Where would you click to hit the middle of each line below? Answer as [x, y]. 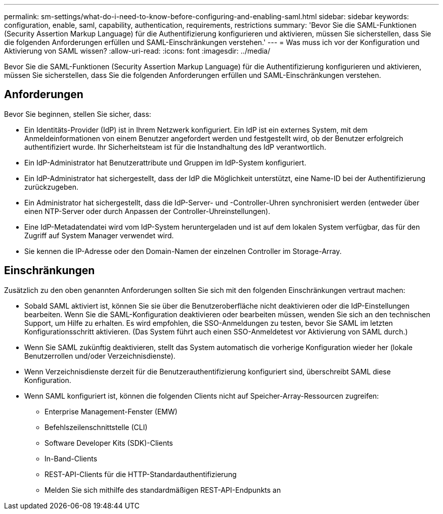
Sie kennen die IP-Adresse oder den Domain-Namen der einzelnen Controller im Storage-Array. [183, 251]
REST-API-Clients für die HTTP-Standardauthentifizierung [141, 474]
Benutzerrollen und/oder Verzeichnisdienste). [100, 356]
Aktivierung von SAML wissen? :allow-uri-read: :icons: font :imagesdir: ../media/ [137, 51]
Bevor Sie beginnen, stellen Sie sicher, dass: [78, 114]
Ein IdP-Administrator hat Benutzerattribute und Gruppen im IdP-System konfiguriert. [165, 162]
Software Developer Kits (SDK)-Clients [109, 443]
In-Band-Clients [71, 458]
